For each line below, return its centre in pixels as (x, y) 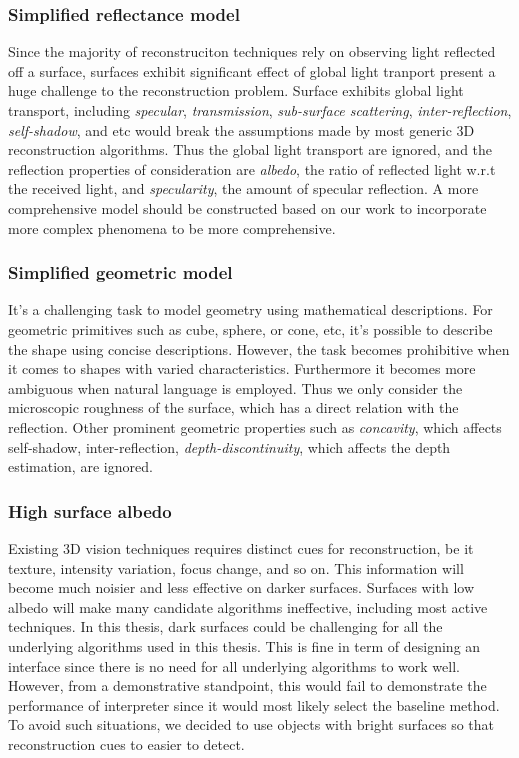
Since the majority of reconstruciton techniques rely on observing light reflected (252, 51)
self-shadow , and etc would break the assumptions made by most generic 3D (241, 129)
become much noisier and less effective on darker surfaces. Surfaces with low (241, 587)
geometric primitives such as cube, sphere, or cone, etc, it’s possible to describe (250, 328)
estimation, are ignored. (80, 466)
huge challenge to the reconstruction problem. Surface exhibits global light (236, 90)
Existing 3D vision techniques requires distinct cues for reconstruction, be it (241, 547)
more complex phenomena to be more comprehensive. (172, 227)
